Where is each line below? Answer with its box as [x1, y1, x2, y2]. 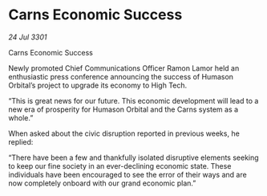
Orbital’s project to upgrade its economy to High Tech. [8, 80, 188, 90]
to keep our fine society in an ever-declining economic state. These [8, 161, 232, 170]
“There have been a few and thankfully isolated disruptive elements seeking [8, 153, 259, 162]
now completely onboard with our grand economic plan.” [8, 178, 196, 188]
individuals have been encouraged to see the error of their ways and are [8, 169, 247, 179]
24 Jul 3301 [8, 32, 47, 42]
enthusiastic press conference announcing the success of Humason [8, 71, 234, 81]
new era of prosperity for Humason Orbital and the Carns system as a [8, 104, 239, 114]
